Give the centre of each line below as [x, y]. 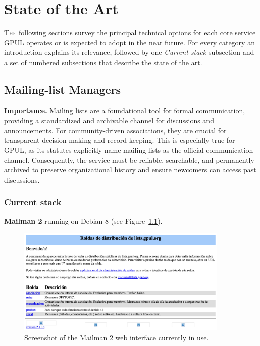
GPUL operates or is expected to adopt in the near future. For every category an [129, 42]
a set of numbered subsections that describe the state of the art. [103, 62]
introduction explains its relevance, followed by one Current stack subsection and [129, 52]
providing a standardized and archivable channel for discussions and [109, 120]
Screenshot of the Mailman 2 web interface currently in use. [117, 337]
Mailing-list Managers [63, 89]
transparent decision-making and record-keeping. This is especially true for [120, 140]
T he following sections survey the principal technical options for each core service [130, 33]
